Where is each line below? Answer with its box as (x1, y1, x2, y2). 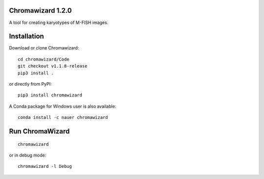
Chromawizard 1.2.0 (9, 6, 72, 15)
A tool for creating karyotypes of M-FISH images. (9, 20, 109, 25)
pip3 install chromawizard (18, 92, 83, 98)
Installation (9, 32, 44, 41)
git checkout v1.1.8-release (18, 64, 88, 69)
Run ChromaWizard (9, 127, 70, 135)
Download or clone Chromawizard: (9, 45, 79, 51)
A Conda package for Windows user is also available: (9, 103, 116, 109)
